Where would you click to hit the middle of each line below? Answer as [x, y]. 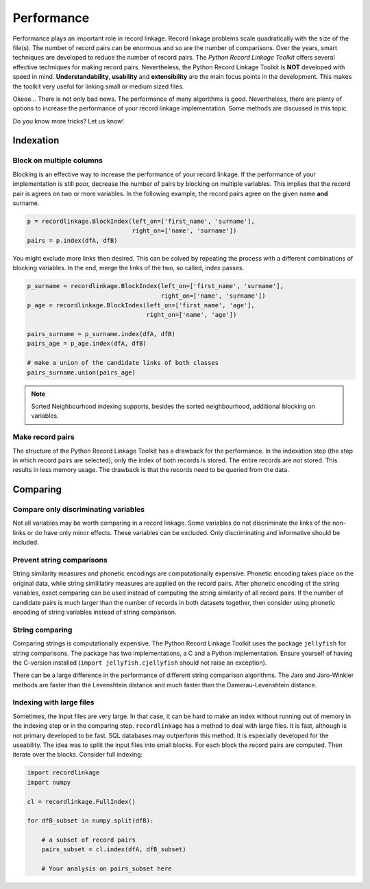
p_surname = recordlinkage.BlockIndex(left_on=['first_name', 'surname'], [156, 286]
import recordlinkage [63, 773]
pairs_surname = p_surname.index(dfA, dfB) [101, 334]
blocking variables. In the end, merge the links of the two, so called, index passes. [128, 268]
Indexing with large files [53, 702]
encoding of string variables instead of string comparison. [95, 612]
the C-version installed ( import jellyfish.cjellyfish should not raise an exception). [140, 663]
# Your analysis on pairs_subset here [107, 869]
